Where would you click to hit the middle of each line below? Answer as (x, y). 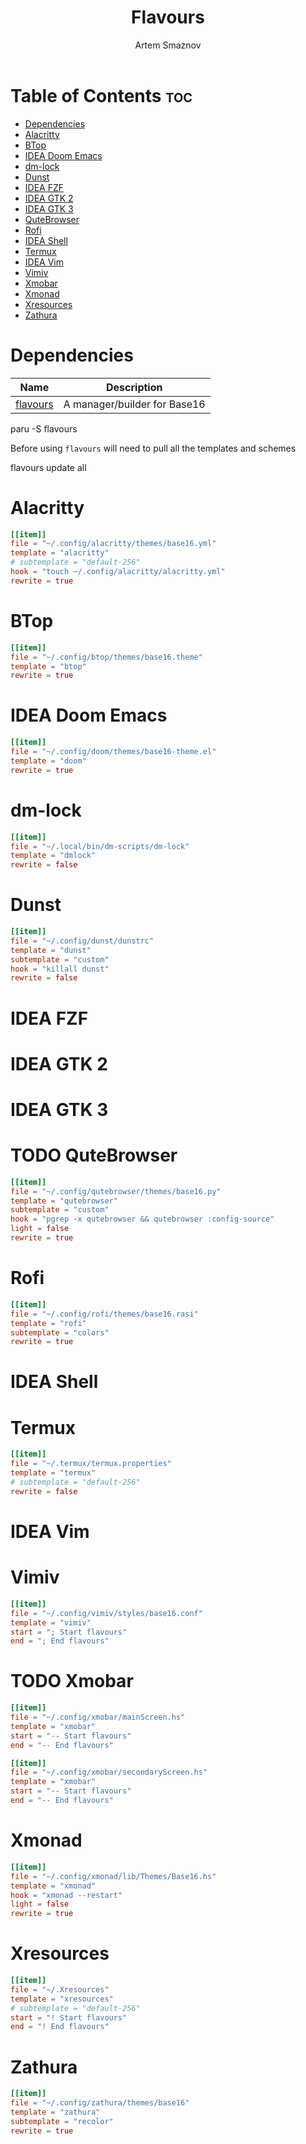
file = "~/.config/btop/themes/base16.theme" (106, 657)
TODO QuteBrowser (94, 1155)
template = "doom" (48, 761)
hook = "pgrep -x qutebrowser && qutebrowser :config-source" (142, 1219)
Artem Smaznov (168, 45)
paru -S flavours (44, 428)
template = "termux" (53, 1473)
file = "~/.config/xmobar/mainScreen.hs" (98, 1717)
